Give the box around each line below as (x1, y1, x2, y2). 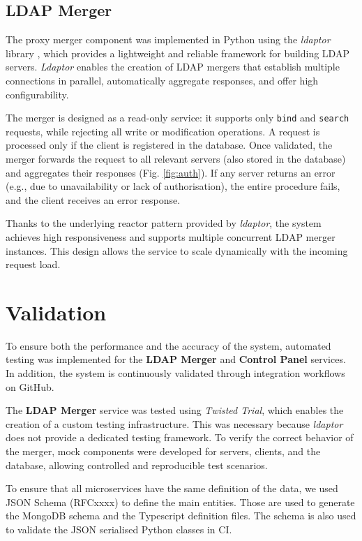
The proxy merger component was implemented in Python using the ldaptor (6, 32, 331, 47)
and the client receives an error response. (6, 192, 181, 207)
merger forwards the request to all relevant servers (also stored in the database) (6, 151, 346, 166)
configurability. (6, 87, 69, 101)
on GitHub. (6, 379, 54, 394)
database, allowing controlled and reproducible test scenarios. (6, 457, 268, 472)
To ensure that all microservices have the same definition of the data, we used (6, 481, 338, 496)
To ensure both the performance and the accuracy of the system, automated (6, 338, 331, 353)
